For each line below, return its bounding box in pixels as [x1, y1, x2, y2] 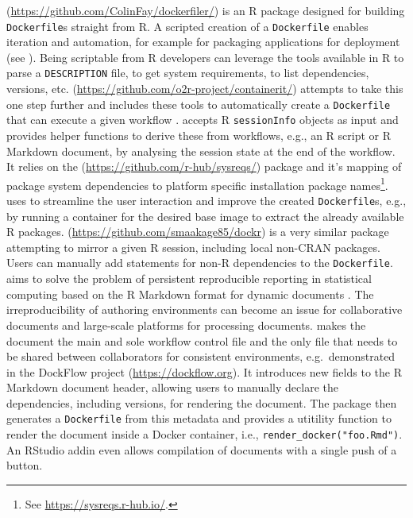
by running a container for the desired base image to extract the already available [6, 207, 404, 224]
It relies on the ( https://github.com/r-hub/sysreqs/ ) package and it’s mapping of [6, 158, 402, 175]
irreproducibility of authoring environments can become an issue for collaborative [6, 301, 403, 318]
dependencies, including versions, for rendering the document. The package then [6, 394, 397, 411]
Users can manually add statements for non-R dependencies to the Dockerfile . [6, 254, 393, 271]
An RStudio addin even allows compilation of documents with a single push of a [6, 441, 397, 458]
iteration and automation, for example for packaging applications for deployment [6, 33, 400, 50]
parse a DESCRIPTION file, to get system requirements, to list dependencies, [6, 64, 369, 81]
